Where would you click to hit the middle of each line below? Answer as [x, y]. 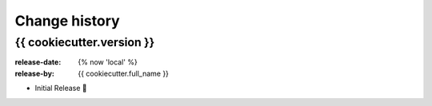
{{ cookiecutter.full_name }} [124, 73]
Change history [67, 21]
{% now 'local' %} [108, 62]
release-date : [38, 62]
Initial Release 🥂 [61, 88]
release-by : [35, 73]
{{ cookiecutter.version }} [85, 42]
